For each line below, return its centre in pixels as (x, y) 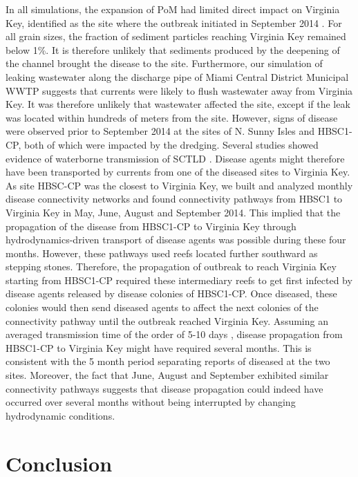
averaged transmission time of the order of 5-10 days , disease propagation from (174, 334)
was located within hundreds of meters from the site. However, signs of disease (172, 117)
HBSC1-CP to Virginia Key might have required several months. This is (159, 347)
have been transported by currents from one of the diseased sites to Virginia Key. (178, 172)
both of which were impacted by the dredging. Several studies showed (171, 144)
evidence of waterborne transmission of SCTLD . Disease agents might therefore (175, 158)
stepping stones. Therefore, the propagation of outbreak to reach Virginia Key (171, 266)
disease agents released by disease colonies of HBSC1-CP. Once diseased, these (171, 293)
